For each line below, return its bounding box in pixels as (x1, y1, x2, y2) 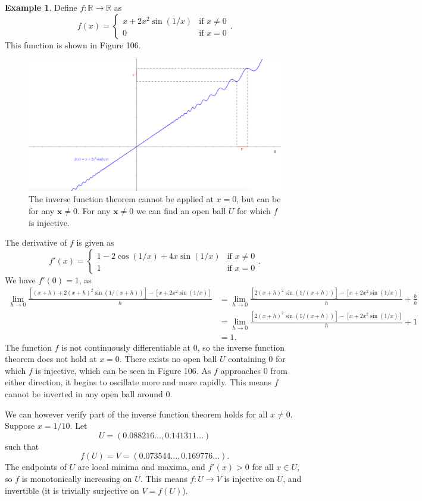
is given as (76, 236, 114, 249)
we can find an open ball (136, 205, 226, 217)
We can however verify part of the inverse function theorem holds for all (5, 407, 268, 420)
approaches (220, 364, 261, 376)
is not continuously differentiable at (61, 341, 190, 353)
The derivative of (5, 236, 67, 249)
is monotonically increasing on (21, 472, 132, 484)
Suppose (5, 419, 35, 432)
